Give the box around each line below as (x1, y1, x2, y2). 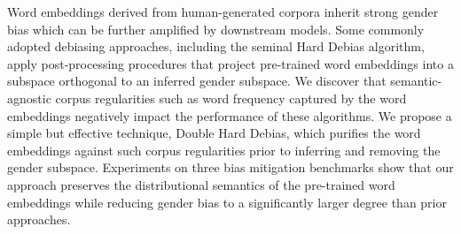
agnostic (7, 88, 51, 107)
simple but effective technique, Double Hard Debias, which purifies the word (7, 124, 421, 142)
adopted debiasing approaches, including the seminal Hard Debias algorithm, (7, 37, 425, 56)
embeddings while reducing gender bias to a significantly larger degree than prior (7, 192, 447, 211)
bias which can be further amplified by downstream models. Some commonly (7, 19, 425, 38)
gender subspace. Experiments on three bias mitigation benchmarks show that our (7, 158, 454, 177)
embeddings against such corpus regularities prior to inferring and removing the (7, 140, 441, 159)
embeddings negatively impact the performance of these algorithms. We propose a (7, 106, 452, 125)
